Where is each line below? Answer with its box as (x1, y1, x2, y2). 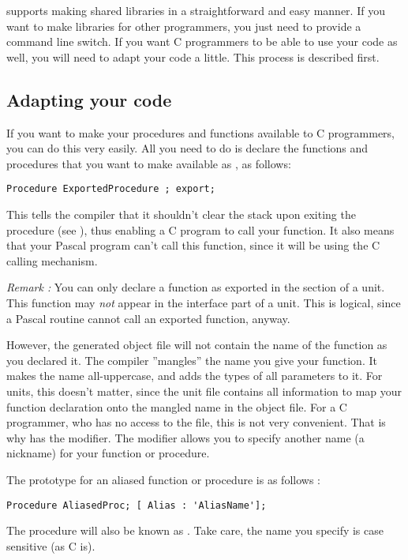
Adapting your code (6, 87, 172, 111)
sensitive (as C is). (6, 537, 95, 554)
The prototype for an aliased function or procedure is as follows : (6, 471, 320, 487)
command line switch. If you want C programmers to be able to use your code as (6, 33, 398, 50)
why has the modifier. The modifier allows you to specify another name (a (6, 429, 365, 445)
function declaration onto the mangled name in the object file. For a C (6, 398, 347, 415)
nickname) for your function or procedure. (6, 445, 210, 461)
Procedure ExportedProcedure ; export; (6, 183, 215, 195)
